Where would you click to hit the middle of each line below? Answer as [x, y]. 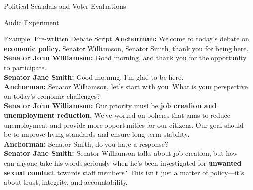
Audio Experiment [32, 22]
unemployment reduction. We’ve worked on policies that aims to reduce [117, 115]
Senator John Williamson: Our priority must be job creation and [110, 105]
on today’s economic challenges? [52, 96]
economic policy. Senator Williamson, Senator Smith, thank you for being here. [126, 48]
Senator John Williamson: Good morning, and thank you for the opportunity [125, 58]
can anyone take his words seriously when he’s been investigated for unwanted [123, 162]
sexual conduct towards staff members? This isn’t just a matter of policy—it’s [124, 172]
